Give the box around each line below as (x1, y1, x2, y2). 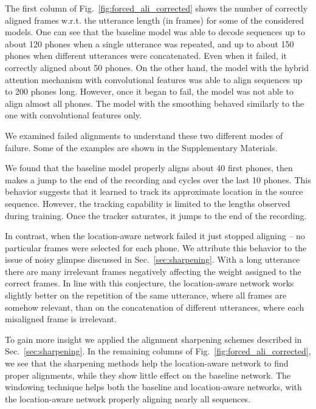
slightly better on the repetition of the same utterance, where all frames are (5, 289, 287, 302)
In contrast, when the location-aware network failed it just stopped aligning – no (5, 229, 305, 242)
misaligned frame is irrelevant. (5, 313, 117, 325)
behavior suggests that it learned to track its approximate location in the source (5, 185, 303, 198)
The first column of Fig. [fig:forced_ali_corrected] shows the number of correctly (5, 2, 308, 14)
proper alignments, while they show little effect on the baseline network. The (5, 368, 291, 381)
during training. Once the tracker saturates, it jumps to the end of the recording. (5, 209, 307, 221)
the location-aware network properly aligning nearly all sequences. (5, 392, 251, 405)
